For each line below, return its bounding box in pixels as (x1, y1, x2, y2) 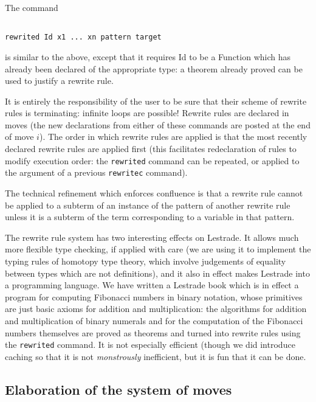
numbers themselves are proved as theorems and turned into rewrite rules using (5, 326, 301, 339)
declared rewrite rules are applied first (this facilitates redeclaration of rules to (5, 142, 297, 155)
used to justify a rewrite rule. (5, 74, 114, 87)
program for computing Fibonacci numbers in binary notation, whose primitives (5, 290, 303, 303)
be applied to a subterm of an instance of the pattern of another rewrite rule (5, 198, 290, 211)
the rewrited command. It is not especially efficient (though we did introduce (5, 338, 295, 351)
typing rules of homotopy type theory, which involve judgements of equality (5, 254, 286, 267)
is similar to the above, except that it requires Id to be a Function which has (5, 50, 290, 63)
